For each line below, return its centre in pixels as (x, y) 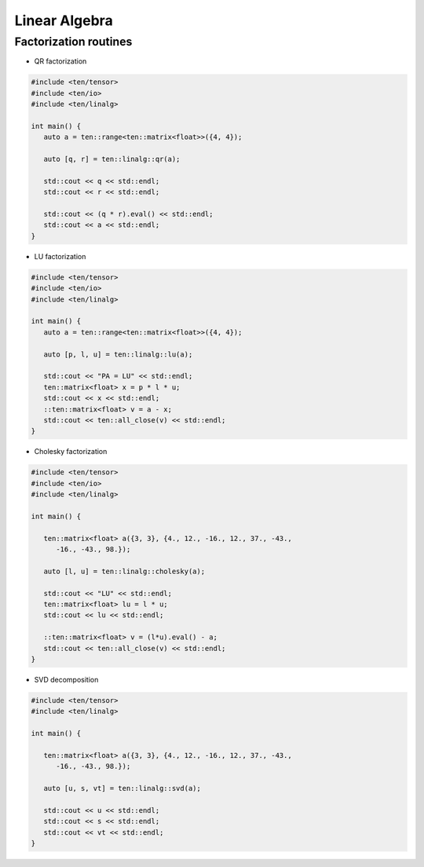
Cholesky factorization (71, 452)
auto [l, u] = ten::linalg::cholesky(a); (124, 571)
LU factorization (60, 256)
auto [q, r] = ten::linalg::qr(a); (112, 159)
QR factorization (60, 61)
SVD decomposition (66, 679)
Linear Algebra (64, 20)
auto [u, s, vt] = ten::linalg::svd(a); (122, 788)
